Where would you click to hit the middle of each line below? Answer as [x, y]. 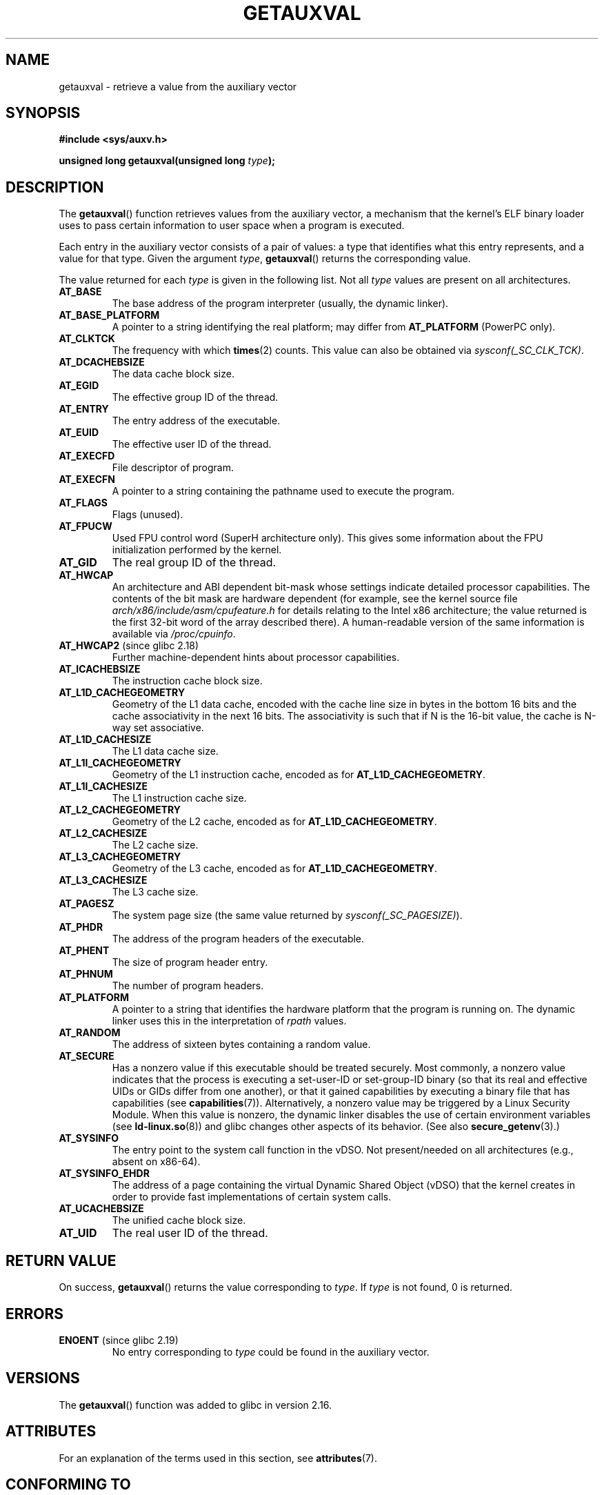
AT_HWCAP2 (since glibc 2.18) [129, 646]
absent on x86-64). [156, 1162]
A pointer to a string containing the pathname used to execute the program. [283, 491]
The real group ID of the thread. [194, 563]
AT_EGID [79, 386]
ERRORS [35, 1314]
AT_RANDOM [90, 1033]
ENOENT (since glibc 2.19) [119, 1340]
